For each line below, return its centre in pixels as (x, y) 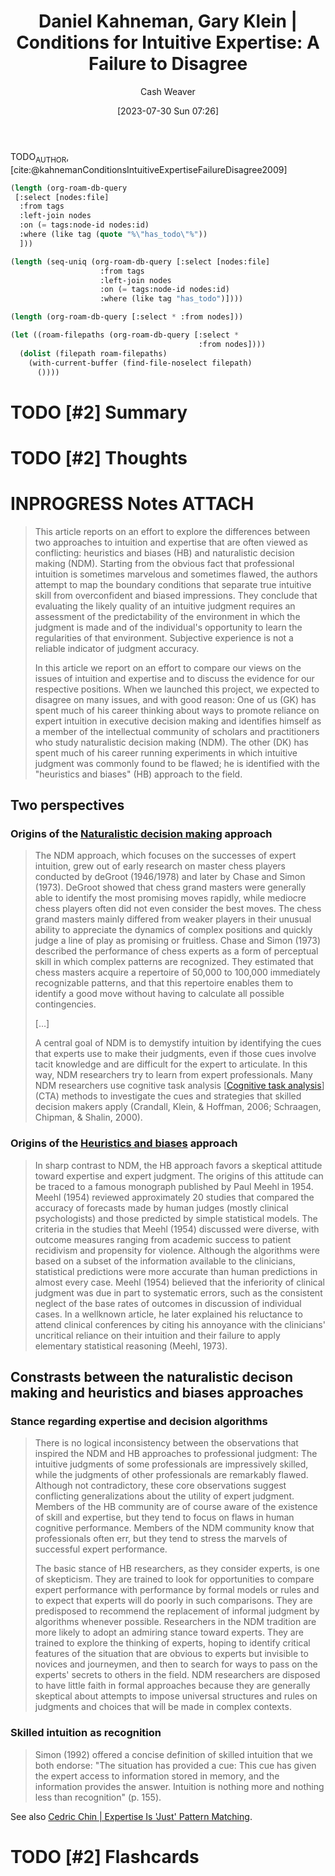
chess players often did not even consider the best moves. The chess (178, 909)
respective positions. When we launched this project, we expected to (177, 689)
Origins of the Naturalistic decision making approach (141, 834)
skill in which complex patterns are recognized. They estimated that (174, 962)
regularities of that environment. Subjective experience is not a (164, 637)
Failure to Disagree (168, 64)
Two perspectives (67, 805)
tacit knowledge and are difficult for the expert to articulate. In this (171, 1064)
